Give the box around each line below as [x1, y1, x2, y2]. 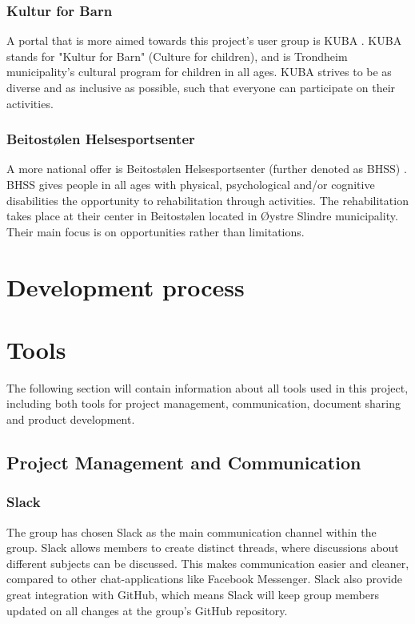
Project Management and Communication [6, 450, 361, 475]
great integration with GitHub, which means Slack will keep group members [6, 586, 379, 603]
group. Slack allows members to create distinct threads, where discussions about [6, 539, 399, 556]
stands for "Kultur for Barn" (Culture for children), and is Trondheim [6, 47, 348, 64]
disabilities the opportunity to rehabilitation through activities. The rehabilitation [6, 191, 409, 208]
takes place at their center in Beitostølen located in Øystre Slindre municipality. [6, 207, 398, 224]
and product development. [6, 411, 135, 428]
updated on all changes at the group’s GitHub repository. [6, 602, 288, 618]
